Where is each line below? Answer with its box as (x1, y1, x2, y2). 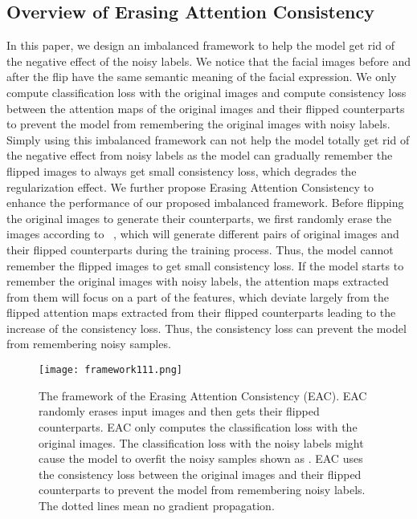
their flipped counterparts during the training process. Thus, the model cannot (6, 241, 394, 257)
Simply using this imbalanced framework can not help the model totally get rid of (6, 131, 410, 148)
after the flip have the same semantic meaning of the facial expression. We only (6, 68, 397, 85)
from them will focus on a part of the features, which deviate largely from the (6, 288, 389, 305)
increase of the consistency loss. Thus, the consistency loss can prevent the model (6, 319, 407, 336)
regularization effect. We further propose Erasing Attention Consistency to (6, 178, 374, 195)
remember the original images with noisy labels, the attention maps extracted (6, 273, 389, 290)
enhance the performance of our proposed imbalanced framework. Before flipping (6, 194, 404, 211)
